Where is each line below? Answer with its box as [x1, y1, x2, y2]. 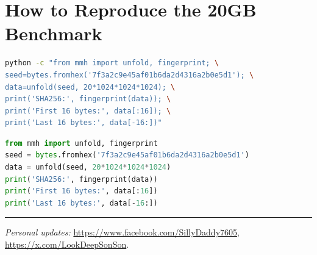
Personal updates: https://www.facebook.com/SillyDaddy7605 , [5, 226, 240, 239]
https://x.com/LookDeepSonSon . [5, 238, 129, 251]
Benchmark [5, 21, 102, 46]
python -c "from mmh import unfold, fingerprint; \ [5, 59, 219, 68]
